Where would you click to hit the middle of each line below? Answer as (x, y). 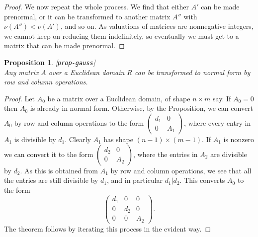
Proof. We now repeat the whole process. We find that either (96, 6)
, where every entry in (217, 123)
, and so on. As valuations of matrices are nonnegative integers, (157, 26)
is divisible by (35, 139)
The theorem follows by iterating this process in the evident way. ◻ (108, 228)
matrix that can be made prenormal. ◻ (64, 45)
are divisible (229, 154)
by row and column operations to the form (79, 123)
